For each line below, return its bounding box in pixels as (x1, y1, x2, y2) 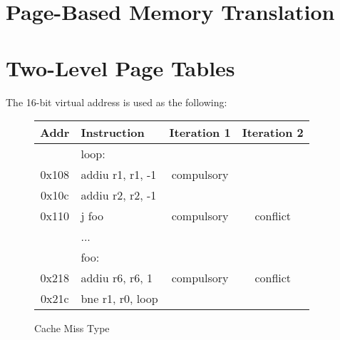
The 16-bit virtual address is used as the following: (6, 94, 227, 109)
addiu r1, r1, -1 (81, 166, 157, 183)
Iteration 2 (242, 124, 304, 141)
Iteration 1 (169, 124, 231, 141)
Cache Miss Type (34, 321, 110, 336)
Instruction (81, 124, 145, 141)
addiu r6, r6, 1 (81, 269, 153, 287)
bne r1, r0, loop (81, 290, 158, 307)
